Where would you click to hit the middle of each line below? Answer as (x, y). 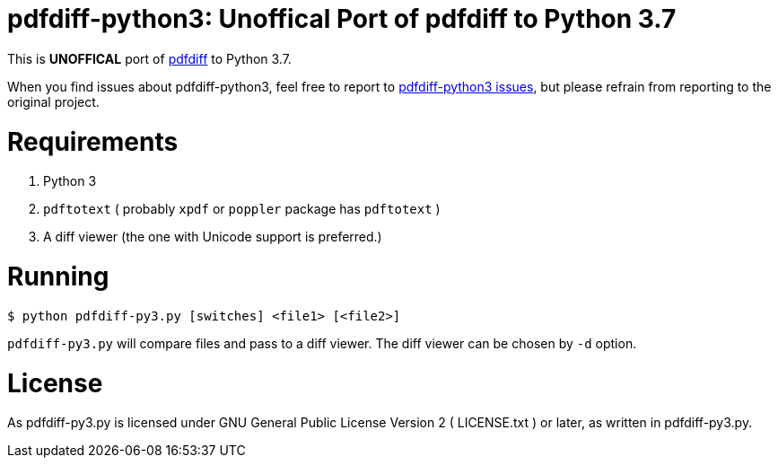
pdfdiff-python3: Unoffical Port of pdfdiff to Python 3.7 (342, 19)
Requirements (93, 141)
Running (58, 276)
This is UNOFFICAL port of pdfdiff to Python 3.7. (149, 58)
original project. (53, 101)
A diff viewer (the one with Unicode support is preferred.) (213, 237)
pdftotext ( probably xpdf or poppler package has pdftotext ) (242, 209)
